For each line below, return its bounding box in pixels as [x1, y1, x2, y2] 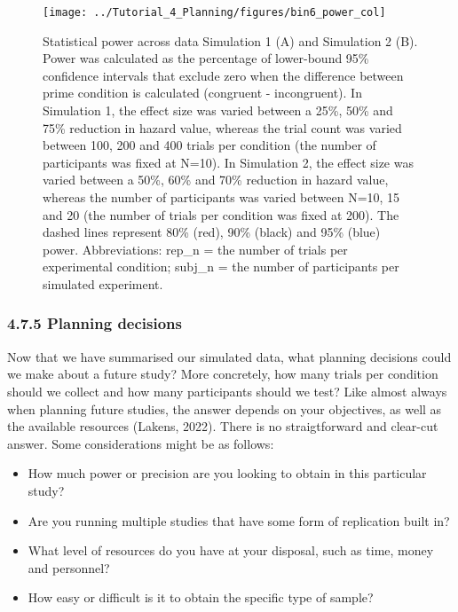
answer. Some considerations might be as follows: [7, 434, 274, 452]
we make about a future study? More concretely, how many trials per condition [7, 365, 438, 383]
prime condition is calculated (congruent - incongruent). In [43, 83, 362, 102]
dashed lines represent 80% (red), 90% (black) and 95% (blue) [43, 223, 381, 241]
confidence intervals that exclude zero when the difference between [43, 66, 404, 84]
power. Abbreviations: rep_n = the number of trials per [43, 239, 348, 258]
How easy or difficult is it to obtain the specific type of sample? [28, 588, 374, 607]
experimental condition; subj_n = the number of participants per [43, 257, 399, 276]
